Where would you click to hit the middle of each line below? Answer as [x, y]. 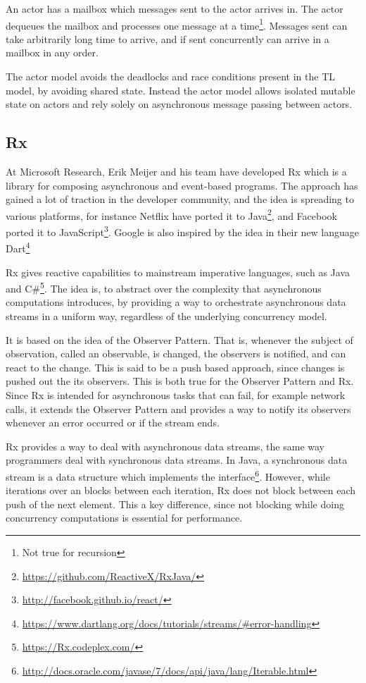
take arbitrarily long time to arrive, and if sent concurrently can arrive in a [168, 38]
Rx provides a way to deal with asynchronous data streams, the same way [165, 446]
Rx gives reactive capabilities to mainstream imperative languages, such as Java [178, 272]
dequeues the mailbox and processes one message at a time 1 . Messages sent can [177, 24]
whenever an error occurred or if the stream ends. [113, 423]
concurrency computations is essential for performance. [124, 518]
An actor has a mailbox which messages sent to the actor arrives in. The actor [175, 8]
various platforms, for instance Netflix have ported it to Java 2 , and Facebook [171, 214]
